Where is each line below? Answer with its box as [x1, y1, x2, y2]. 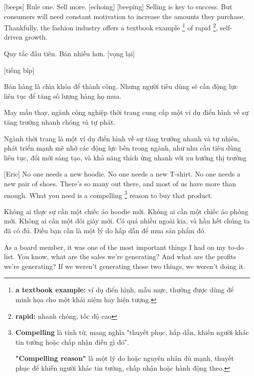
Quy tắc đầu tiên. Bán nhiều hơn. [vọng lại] [4, 48, 135, 59]
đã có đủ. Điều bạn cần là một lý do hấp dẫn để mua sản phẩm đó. [4, 225, 206, 235]
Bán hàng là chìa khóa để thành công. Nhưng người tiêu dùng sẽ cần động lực [4, 81, 238, 91]
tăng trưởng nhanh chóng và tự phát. [4, 117, 115, 127]
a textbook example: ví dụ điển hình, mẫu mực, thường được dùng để [15, 285, 234, 295]
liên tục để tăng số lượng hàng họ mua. [4, 90, 122, 101]
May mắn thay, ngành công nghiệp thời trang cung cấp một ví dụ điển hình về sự [4, 107, 249, 117]
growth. [24, 32, 48, 42]
